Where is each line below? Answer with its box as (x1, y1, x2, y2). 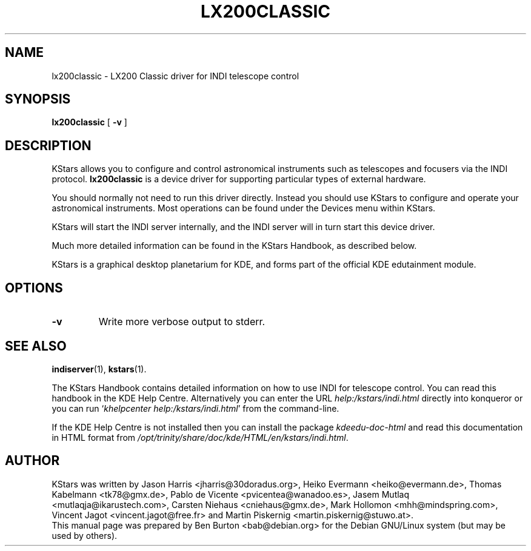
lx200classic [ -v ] (52, 117, 127, 128)
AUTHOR (5, 453, 60, 469)
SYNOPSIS (5, 91, 71, 107)
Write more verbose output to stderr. (98, 315, 265, 328)
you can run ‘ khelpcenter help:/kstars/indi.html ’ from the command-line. (52, 403, 339, 414)
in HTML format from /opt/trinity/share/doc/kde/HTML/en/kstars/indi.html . (52, 432, 349, 443)
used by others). (52, 530, 118, 541)
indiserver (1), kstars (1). (52, 363, 147, 374)
